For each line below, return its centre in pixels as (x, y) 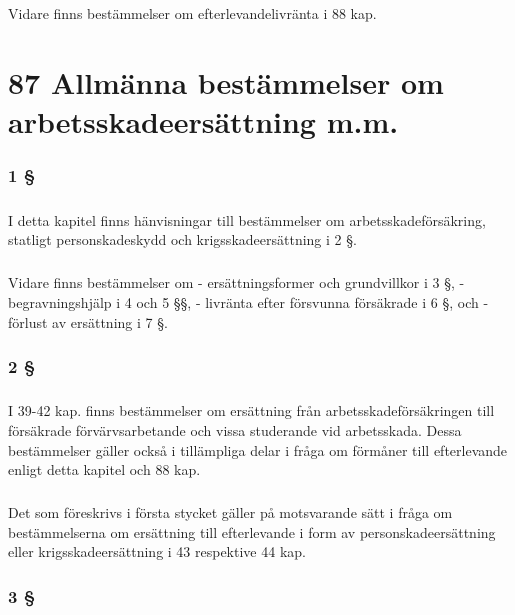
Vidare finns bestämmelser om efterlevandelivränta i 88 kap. (192, 13)
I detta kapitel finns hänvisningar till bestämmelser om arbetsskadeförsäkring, (247, 219)
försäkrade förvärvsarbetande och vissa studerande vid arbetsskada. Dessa (235, 429)
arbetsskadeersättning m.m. (203, 121)
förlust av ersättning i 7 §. (88, 321)
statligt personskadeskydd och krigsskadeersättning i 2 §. (182, 239)
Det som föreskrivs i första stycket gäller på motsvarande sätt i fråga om (230, 512)
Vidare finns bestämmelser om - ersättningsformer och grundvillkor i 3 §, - (236, 282)
